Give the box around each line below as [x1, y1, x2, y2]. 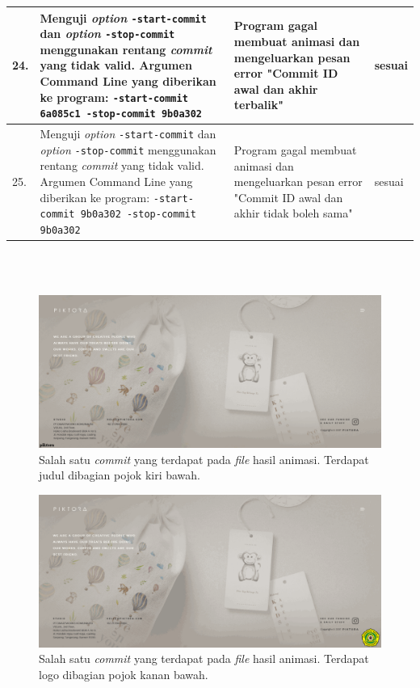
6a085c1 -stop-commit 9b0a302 [40, 108, 203, 120]
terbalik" [233, 96, 284, 113]
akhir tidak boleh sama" [233, 205, 353, 222]
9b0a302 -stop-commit [80, 209, 196, 221]
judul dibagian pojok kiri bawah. [39, 466, 201, 483]
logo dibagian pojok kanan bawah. [39, 665, 208, 682]
